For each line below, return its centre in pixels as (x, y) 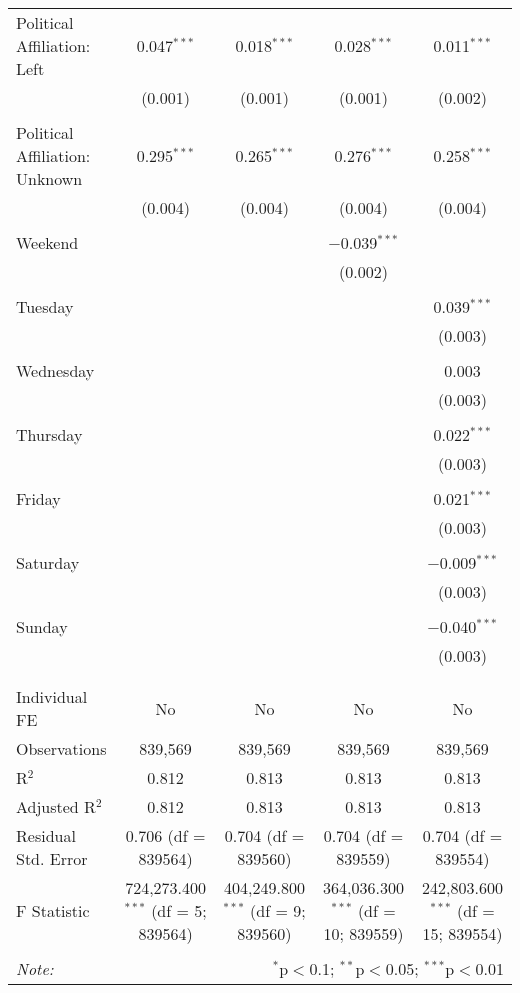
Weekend (47, 242)
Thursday (49, 434)
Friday (38, 498)
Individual (52, 696)
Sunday (42, 626)
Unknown (49, 178)
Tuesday (45, 306)
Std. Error (52, 858)
